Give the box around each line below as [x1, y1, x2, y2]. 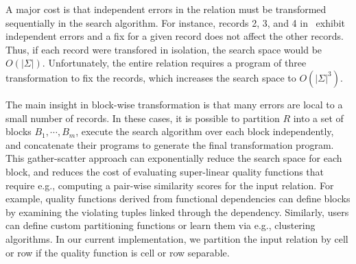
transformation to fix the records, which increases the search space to [5, 70, 296, 84]
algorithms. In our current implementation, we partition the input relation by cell [5, 231, 348, 245]
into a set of [293, 110, 344, 125]
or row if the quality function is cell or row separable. [5, 245, 230, 259]
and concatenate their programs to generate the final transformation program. [5, 137, 334, 152]
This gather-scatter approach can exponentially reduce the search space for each [5, 151, 342, 165]
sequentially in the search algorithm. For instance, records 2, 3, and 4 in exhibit [5, 15, 345, 29]
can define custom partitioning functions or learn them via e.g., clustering [5, 218, 316, 232]
